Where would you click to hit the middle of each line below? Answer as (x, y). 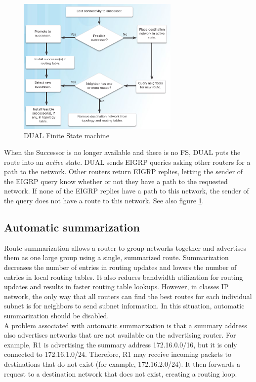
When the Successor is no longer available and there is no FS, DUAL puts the (122, 152)
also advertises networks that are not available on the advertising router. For (120, 335)
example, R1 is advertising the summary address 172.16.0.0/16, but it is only (121, 344)
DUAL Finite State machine (66, 135)
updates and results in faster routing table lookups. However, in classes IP (116, 286)
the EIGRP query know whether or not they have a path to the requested (116, 181)
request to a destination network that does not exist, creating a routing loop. (121, 373)
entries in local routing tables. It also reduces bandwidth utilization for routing (124, 277)
